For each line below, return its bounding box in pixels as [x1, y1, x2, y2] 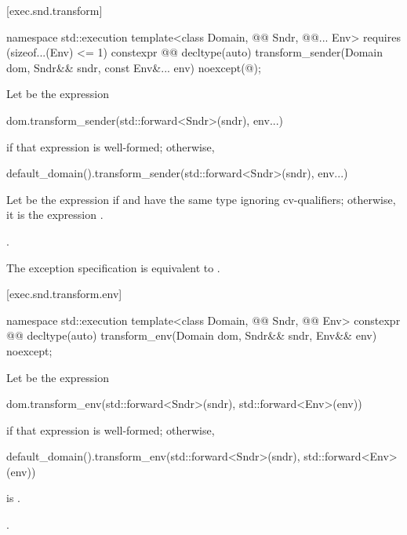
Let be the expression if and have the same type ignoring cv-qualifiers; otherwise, [6, 191, 396, 207]
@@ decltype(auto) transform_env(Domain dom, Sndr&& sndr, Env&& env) [6, 327, 377, 344]
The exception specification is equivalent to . [6, 259, 220, 275]
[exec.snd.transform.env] [6, 286, 122, 302]
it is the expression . [6, 206, 104, 223]
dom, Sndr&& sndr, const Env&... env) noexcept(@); [6, 59, 261, 75]
